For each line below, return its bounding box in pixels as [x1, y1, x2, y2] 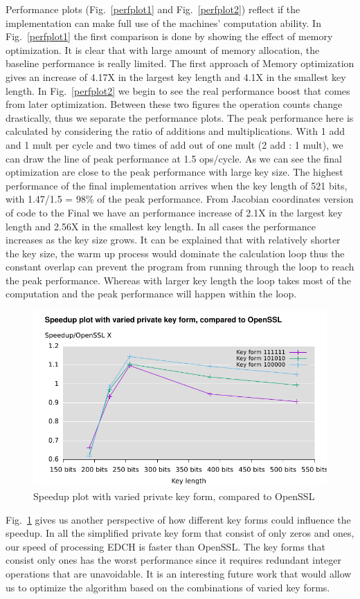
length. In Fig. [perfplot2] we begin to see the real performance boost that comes [6, 83, 350, 98]
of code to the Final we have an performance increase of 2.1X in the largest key [6, 205, 343, 219]
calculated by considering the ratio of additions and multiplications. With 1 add [6, 124, 345, 138]
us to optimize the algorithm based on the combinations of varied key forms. [6, 580, 330, 594]
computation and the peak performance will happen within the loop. [6, 286, 297, 301]
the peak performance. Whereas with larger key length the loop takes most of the [6, 273, 351, 287]
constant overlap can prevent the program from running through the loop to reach [6, 259, 354, 274]
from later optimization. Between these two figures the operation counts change [6, 97, 343, 111]
